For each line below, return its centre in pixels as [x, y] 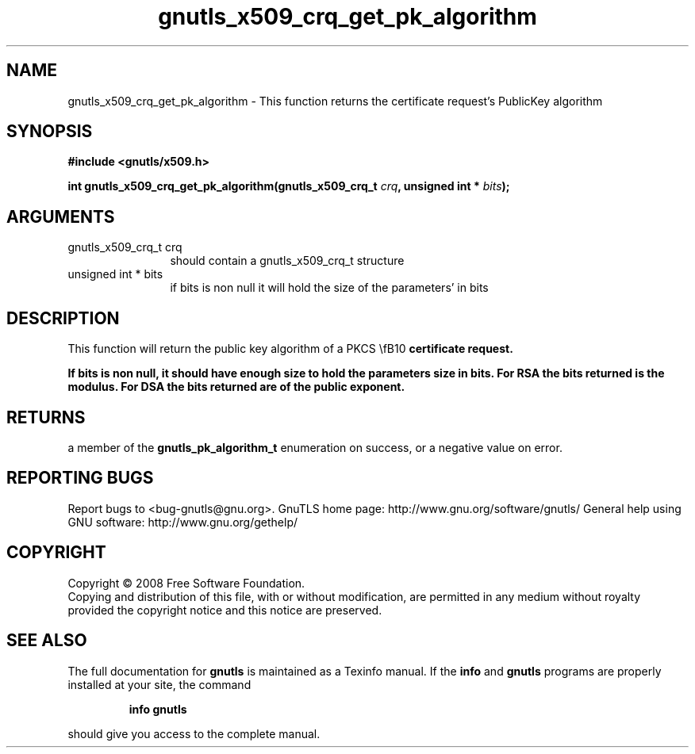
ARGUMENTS [61, 216]
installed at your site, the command [159, 684]
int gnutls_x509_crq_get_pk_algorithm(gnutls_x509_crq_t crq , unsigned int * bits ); [289, 186]
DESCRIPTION [63, 318]
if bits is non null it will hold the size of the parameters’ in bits [329, 288]
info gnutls [158, 709]
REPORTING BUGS [80, 478]
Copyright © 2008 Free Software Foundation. [186, 583]
